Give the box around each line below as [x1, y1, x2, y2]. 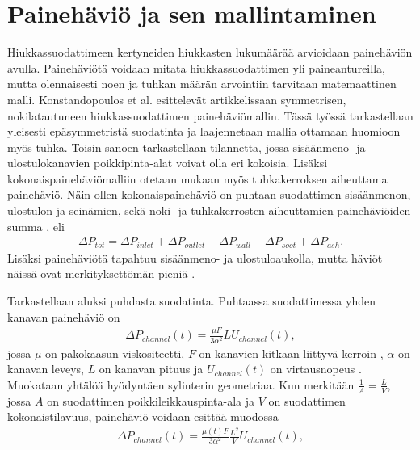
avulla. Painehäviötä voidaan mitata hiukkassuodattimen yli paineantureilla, [7, 59, 385, 76]
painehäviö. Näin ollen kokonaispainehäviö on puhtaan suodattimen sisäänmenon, [7, 186, 411, 203]
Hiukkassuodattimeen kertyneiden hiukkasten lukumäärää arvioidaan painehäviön [7, 44, 413, 61]
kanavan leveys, [7, 360, 84, 377]
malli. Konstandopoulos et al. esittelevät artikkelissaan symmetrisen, [7, 90, 346, 107]
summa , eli [7, 217, 65, 234]
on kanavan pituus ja [99, 360, 204, 377]
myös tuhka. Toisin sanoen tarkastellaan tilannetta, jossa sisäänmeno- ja [7, 138, 366, 155]
